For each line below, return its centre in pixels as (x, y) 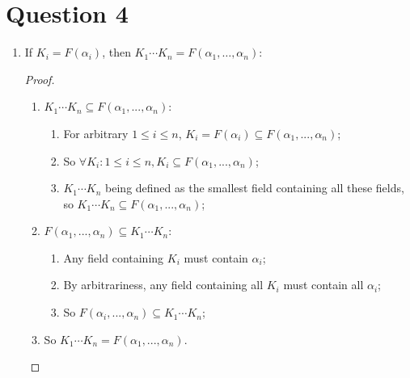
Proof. (40, 79)
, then (116, 52)
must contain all (323, 285)
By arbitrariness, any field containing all (163, 285)
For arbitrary (96, 133)
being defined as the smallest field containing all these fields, (255, 188)
